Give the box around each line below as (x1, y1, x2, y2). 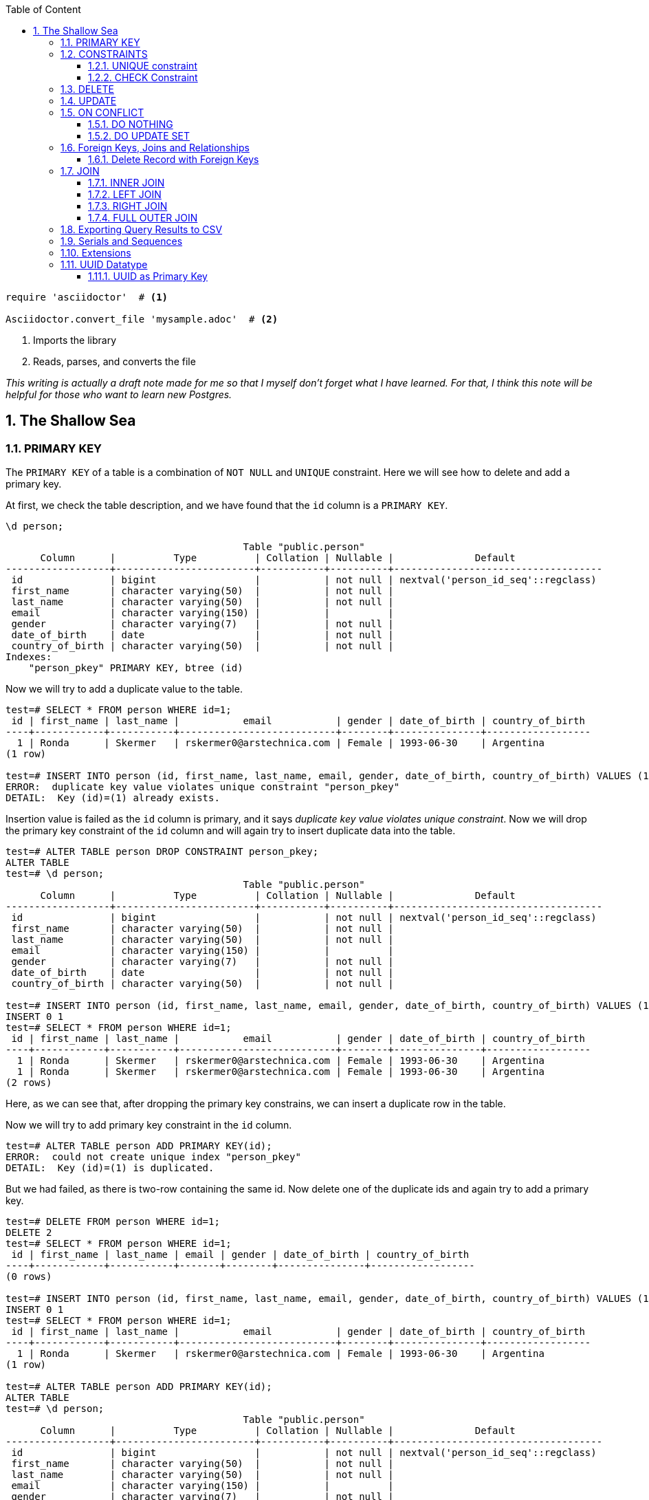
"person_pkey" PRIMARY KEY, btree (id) (28, 662, 243, 674)
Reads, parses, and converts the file (33, 356, 196, 367)
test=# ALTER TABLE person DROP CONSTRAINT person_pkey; (5, 846, 319, 858)
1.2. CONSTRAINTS (60, 48, 148, 60)
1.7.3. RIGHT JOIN (88, 200, 168, 212)
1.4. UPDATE (60, 95, 117, 107)
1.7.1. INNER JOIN (88, 177, 165, 188)
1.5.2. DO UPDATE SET (88, 130, 190, 142)
